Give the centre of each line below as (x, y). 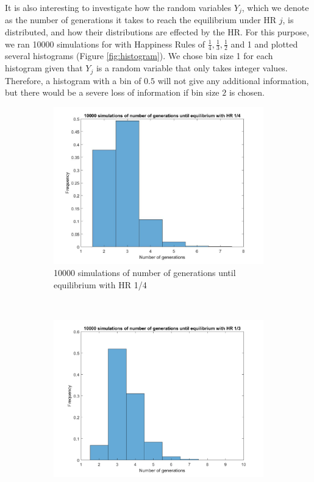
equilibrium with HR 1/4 (100, 284)
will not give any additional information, (233, 80)
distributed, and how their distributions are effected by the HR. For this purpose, (157, 32)
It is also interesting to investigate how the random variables (118, 7)
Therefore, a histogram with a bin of (73, 80)
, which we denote (275, 7)
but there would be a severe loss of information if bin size (112, 92)
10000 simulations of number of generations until (145, 272)
